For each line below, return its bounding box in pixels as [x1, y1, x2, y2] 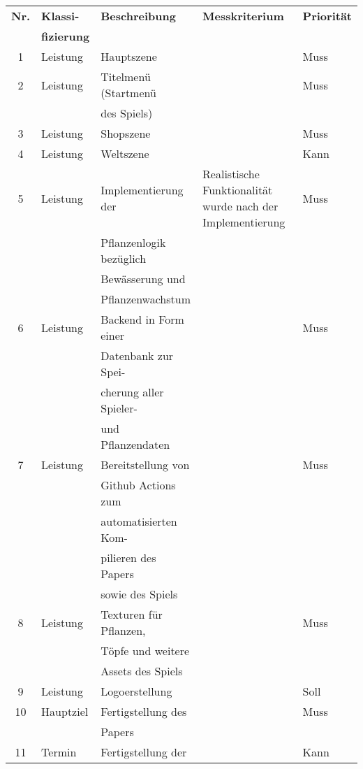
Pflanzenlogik [101, 234, 166, 250]
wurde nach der [202, 198, 279, 214]
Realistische [202, 166, 260, 182]
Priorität [302, 8, 352, 24]
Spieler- [101, 400, 138, 416]
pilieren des [101, 549, 156, 566]
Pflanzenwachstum [101, 291, 191, 307]
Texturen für [101, 606, 163, 622]
